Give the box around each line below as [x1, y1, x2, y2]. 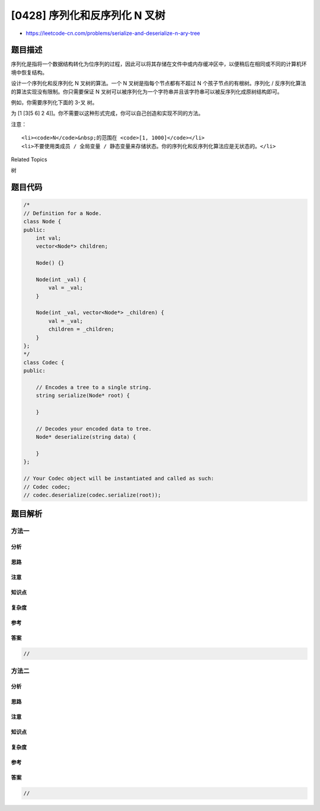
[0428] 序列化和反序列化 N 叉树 [11, 9, 166, 22]
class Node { [23, 218, 62, 225]
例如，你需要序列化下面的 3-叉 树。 [11, 99, 98, 106]
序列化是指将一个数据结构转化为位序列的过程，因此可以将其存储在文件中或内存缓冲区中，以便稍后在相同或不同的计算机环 [11, 60, 307, 68]
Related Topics [11, 156, 47, 163]
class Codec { [23, 359, 65, 366]
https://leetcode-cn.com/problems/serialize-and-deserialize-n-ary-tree [25, 30, 200, 37]
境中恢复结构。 [11, 69, 47, 76]
